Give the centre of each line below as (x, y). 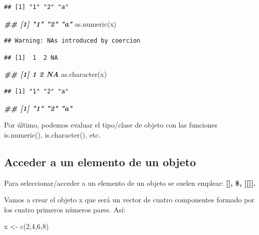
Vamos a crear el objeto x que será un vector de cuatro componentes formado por (129, 200)
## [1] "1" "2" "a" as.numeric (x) (60, 23)
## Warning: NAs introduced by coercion (72, 41)
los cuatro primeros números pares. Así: (65, 209)
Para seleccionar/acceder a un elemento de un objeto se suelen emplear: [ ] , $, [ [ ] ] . (130, 183)
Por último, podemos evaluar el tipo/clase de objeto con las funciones (111, 125)
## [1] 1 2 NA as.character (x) (55, 74)
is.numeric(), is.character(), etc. (52, 134)
